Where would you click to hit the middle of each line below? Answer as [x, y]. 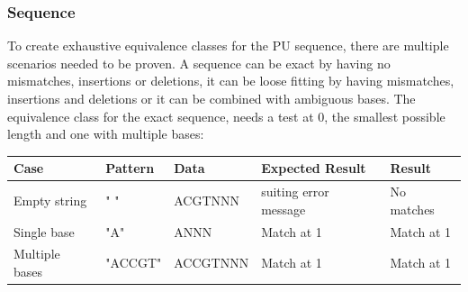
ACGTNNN [207, 200]
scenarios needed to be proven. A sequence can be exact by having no [199, 63]
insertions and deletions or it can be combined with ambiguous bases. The [211, 98]
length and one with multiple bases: [106, 134]
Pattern [130, 168]
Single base [44, 231]
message [283, 209]
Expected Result [314, 168]
